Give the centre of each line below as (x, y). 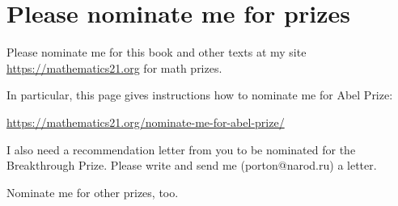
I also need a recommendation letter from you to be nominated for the (181, 149)
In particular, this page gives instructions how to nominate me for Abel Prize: (200, 95)
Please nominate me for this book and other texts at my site (157, 52)
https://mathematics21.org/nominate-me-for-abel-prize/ (146, 122)
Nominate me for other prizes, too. (93, 192)
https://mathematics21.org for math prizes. (114, 67)
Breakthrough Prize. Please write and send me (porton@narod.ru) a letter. (192, 165)
